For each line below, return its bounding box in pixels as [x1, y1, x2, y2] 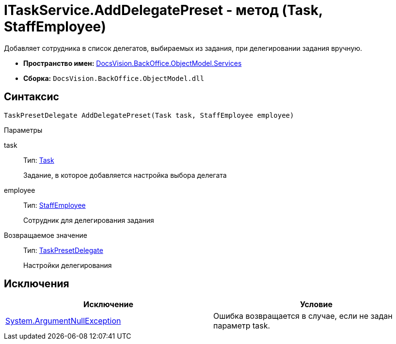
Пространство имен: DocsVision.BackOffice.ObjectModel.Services [23, 59, 242, 67]
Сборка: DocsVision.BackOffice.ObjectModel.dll [23, 74, 205, 82]
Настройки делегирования [23, 261, 112, 269]
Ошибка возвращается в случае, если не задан [213, 311, 393, 321]
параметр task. [213, 321, 270, 331]
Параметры [4, 125, 43, 134]
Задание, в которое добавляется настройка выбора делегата [23, 171, 227, 179]
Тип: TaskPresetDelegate [23, 246, 103, 254]
